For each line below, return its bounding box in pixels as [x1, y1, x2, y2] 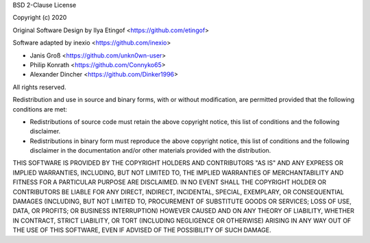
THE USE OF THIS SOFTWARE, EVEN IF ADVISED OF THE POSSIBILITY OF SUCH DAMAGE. [12, 226, 272, 234]
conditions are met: [12, 105, 68, 113]
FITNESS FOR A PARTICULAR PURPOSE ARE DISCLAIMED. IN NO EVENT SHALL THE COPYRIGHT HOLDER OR [12, 178, 327, 186]
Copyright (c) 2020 [12, 14, 67, 22]
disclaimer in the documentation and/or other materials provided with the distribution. [29, 146, 271, 155]
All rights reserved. [12, 83, 66, 91]
